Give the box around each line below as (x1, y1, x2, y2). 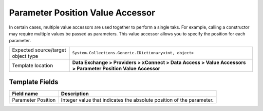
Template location (12, 62, 53, 69)
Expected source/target (12, 47, 66, 53)
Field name (12, 90, 38, 97)
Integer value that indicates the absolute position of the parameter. (61, 97, 214, 104)
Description (61, 90, 89, 97)
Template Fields (9, 78, 58, 86)
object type (12, 52, 38, 59)
